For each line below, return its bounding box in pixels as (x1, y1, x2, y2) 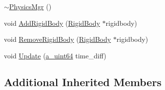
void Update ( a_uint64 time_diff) (4, 50, 106, 60)
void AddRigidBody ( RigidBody (4, 18, 100, 28)
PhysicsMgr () (9, 1, 52, 11)
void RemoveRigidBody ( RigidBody (4, 34, 111, 44)
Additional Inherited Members (4, 74, 162, 89)
